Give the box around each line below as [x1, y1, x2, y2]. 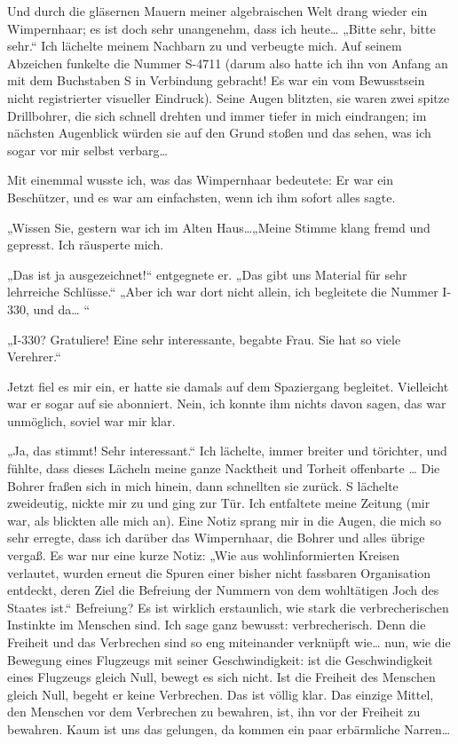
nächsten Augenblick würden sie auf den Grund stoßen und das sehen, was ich [7, 123, 431, 142]
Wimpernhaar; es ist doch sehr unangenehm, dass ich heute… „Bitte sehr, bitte [7, 19, 436, 37]
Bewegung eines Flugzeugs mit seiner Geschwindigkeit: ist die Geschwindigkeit [7, 650, 433, 669]
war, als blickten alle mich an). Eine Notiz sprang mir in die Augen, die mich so [7, 511, 441, 529]
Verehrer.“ [7, 347, 61, 366]
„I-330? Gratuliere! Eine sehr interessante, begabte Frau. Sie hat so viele [7, 329, 401, 348]
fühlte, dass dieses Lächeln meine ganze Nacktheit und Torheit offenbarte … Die [7, 459, 440, 478]
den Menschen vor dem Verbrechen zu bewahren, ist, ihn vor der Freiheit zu [7, 702, 421, 721]
